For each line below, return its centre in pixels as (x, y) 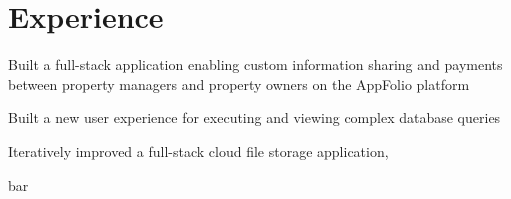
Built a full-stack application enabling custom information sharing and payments (255, 64)
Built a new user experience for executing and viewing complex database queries (254, 117)
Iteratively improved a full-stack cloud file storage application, (198, 150)
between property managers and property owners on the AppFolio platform (239, 83)
